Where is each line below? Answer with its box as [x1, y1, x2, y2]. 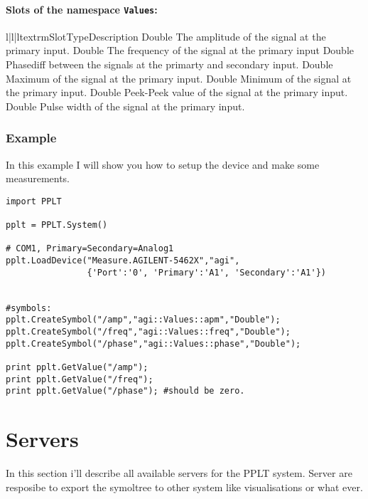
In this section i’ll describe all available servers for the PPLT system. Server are [6, 466, 352, 480]
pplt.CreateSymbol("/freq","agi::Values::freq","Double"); [6, 327, 291, 337]
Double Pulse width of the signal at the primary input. [6, 98, 245, 113]
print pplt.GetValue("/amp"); [6, 362, 148, 373]
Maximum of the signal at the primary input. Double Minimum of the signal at [6, 70, 352, 85]
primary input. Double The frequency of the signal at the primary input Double [6, 43, 354, 58]
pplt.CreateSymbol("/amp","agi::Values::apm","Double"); [6, 315, 281, 325]
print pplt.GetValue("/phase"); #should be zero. [6, 386, 245, 396]
